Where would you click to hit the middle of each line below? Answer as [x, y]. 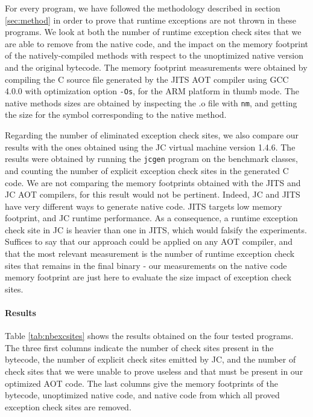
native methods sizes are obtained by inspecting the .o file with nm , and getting [151, 102]
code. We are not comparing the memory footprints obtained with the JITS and [153, 182]
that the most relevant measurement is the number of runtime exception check [150, 254]
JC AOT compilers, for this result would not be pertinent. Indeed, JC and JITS [153, 194]
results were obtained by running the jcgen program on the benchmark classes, [151, 159]
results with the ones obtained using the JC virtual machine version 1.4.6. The [150, 147]
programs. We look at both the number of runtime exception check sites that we [153, 32]
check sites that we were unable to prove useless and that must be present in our [154, 371]
